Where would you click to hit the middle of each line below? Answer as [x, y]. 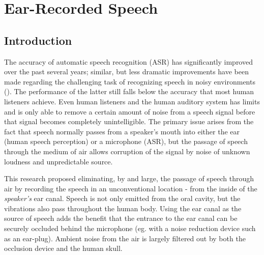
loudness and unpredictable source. [58, 161]
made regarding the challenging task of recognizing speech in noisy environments [130, 81]
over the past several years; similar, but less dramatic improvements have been [126, 72]
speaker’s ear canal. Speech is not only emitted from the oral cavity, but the [122, 198]
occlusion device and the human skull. [63, 248]
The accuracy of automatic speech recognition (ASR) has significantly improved [128, 61]
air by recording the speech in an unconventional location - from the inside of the [131, 188]
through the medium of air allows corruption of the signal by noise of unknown [127, 151]
